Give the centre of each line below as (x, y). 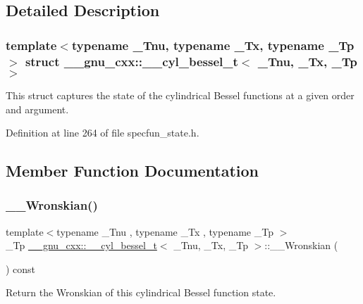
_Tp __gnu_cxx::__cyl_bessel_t (81, 245)
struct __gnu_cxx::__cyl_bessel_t (131, 61)
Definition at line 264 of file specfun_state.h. (103, 133)
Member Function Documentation (133, 171)
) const (21, 268)
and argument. (37, 109)
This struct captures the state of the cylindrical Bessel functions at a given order (180, 95)
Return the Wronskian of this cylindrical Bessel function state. (141, 292)
